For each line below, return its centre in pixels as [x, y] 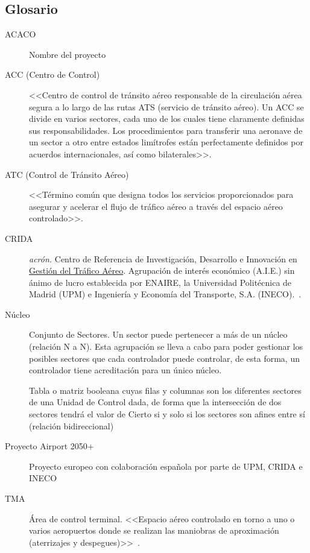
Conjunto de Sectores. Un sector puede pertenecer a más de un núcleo [158, 334]
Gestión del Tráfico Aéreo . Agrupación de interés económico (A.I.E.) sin [162, 270]
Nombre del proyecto [68, 54]
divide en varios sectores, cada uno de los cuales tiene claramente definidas [167, 118]
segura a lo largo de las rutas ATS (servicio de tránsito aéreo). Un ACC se [166, 106]
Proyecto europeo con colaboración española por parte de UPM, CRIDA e [166, 466]
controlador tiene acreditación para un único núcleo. [125, 370]
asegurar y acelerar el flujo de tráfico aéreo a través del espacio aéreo [156, 206]
